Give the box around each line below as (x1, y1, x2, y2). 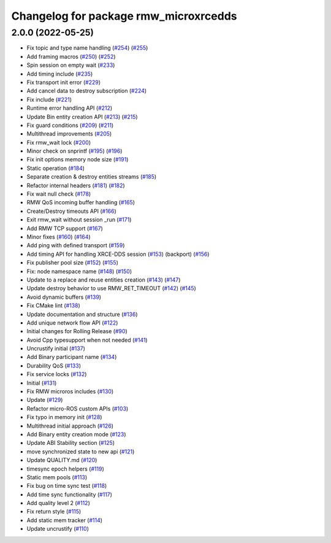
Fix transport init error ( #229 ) (26, 79, 101, 86)
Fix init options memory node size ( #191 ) (26, 156, 129, 163)
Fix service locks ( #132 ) (26, 371, 87, 378)
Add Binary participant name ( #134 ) (26, 353, 117, 361)
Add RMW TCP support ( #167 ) (26, 225, 104, 232)
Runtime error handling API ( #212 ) (26, 104, 113, 112)
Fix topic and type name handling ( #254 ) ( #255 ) (26, 44, 148, 52)
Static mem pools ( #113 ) (26, 473, 88, 481)
